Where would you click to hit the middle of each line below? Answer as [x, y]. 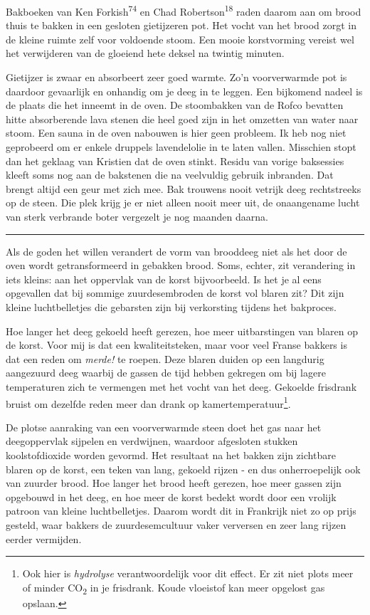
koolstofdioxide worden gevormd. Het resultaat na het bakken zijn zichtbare [171, 454]
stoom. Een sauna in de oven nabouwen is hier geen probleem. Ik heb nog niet [176, 133]
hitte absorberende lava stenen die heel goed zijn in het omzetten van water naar [182, 119]
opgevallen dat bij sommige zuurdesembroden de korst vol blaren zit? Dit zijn [175, 293]
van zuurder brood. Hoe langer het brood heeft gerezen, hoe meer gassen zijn [174, 483]
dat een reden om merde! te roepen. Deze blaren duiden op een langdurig [165, 358]
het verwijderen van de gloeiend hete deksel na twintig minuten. [145, 53]
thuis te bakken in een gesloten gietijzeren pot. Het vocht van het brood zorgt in [181, 25]
